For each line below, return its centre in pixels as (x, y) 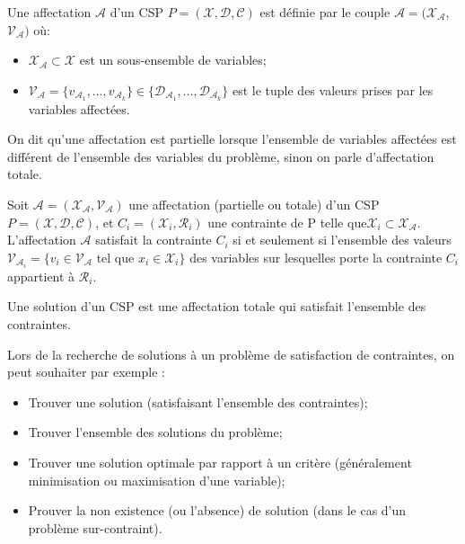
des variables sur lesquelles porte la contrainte (316, 257)
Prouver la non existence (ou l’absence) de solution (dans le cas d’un (217, 510)
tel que (115, 259)
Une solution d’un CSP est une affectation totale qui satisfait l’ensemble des (217, 306)
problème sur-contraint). (95, 527)
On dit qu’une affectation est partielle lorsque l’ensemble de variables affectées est (232, 139)
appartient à (41, 276)
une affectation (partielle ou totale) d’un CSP (254, 205)
